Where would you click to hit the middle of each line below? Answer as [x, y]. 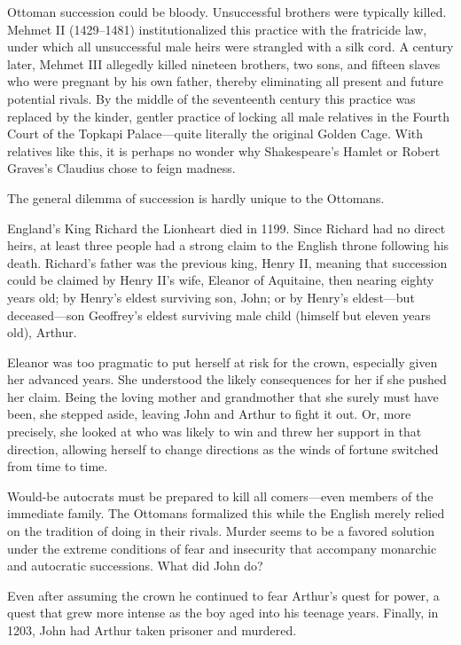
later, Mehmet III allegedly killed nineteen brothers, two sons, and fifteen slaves [224, 63]
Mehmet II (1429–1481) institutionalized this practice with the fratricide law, [217, 29]
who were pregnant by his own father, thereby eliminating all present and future [225, 81]
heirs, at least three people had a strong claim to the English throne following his [228, 245]
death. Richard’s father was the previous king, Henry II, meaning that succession [227, 262]
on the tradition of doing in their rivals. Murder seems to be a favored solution [221, 531]
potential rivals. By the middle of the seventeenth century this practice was [211, 98]
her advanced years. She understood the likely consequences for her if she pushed [227, 379]
